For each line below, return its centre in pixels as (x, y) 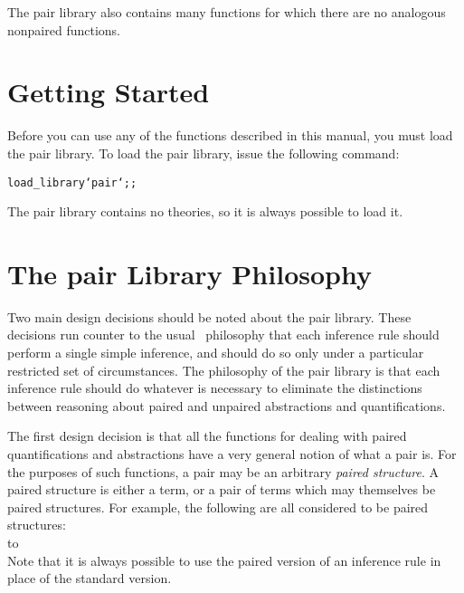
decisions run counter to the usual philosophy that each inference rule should (223, 335)
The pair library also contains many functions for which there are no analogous (227, 12)
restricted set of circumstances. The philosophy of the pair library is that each (224, 370)
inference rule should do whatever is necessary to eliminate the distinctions (215, 388)
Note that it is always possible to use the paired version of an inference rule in (224, 560)
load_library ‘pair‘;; (72, 182)
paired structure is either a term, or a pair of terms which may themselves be (222, 489)
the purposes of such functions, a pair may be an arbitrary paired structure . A (223, 471)
